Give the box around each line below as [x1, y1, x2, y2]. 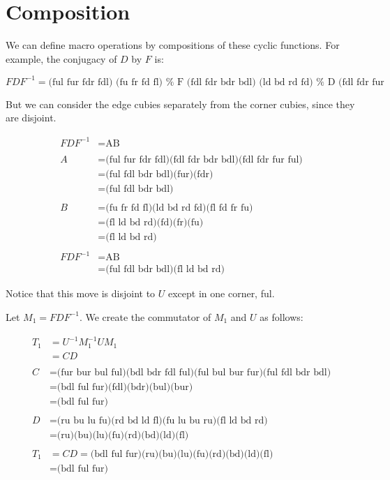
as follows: [260, 309, 303, 324]
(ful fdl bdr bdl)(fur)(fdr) [105, 169, 213, 179]
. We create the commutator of [79, 309, 211, 324]
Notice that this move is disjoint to [6, 286, 156, 301]
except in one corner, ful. [167, 286, 275, 301]
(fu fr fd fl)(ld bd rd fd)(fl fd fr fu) [105, 202, 253, 213]
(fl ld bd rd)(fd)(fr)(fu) [105, 217, 204, 227]
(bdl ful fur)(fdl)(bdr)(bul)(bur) [57, 382, 193, 392]
